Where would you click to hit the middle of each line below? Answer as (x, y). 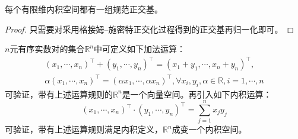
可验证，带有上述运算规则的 (59, 94)
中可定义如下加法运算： (140, 49)
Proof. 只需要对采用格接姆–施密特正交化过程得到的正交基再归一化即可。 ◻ (150, 29)
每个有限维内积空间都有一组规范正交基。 (84, 9)
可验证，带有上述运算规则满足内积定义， (84, 129)
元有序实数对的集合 (47, 49)
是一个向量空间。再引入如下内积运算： (197, 94)
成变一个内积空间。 (209, 129)
